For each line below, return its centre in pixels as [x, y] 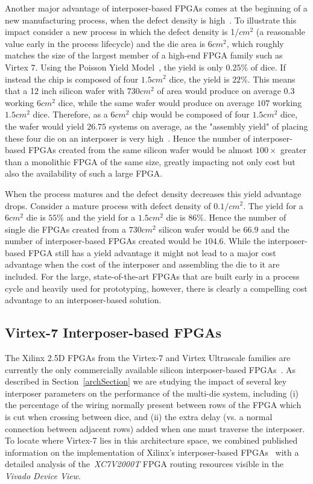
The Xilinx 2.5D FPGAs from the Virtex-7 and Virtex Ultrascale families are [148, 358]
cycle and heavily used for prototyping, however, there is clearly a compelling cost [156, 288]
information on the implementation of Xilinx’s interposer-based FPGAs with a [152, 452]
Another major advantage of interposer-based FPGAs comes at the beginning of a [156, 8]
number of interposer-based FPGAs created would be [103, 241]
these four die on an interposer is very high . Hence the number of [128, 138]
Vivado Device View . [43, 475]
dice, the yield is [199, 79]
